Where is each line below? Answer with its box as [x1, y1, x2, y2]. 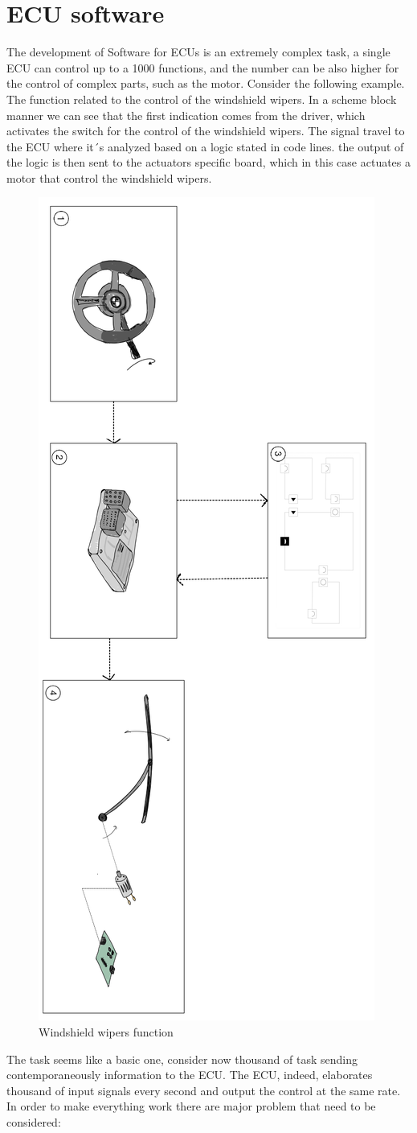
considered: [6, 1114, 61, 1131]
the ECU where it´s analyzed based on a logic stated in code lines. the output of [6, 138, 404, 154]
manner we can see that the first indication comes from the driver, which [6, 106, 366, 123]
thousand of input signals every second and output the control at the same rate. [6, 1081, 401, 1098]
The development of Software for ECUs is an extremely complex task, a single [6, 43, 390, 60]
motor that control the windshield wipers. [6, 169, 212, 186]
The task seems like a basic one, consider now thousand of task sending [6, 1050, 358, 1067]
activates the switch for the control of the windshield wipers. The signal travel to [6, 122, 405, 139]
